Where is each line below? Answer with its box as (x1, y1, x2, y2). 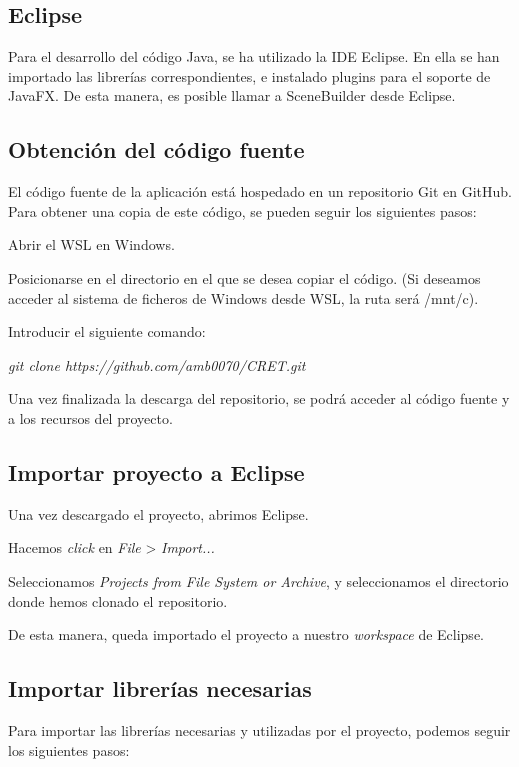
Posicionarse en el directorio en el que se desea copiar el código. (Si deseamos (8, 267, 481, 288)
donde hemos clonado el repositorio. (8, 590, 228, 611)
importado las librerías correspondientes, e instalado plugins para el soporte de (8, 65, 491, 86)
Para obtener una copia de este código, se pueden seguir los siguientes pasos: (8, 200, 477, 221)
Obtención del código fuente (8, 134, 305, 165)
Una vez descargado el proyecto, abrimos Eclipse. (8, 503, 309, 524)
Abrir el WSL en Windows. (8, 234, 175, 255)
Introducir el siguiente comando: (8, 321, 206, 342)
